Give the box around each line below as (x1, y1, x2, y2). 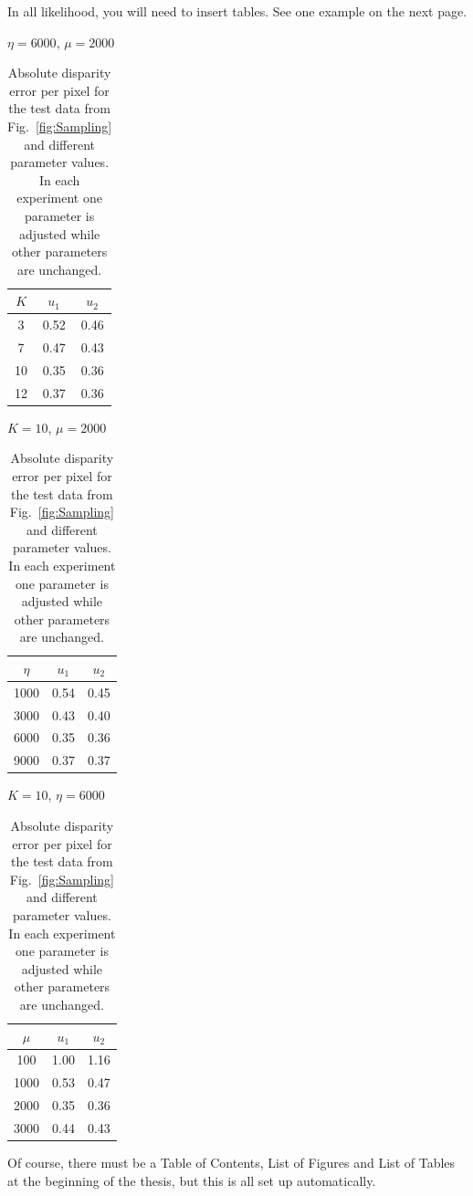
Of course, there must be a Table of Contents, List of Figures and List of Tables (7, 1152, 456, 1171)
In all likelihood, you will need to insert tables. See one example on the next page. (7, 2, 468, 20)
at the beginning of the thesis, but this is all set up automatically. (7, 1170, 376, 1190)
